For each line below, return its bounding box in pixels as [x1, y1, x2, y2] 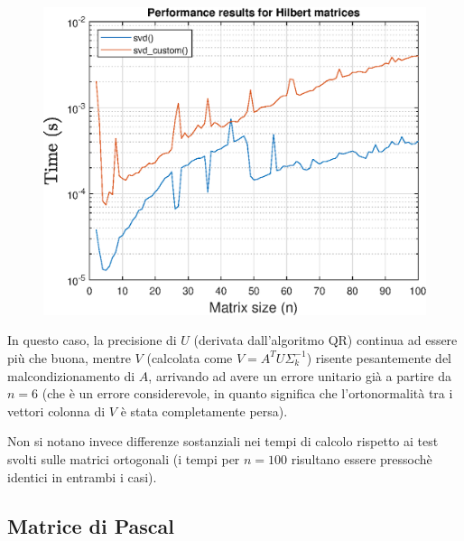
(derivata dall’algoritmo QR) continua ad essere [193, 331, 458, 350]
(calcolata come [146, 348, 233, 367]
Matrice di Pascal [7, 511, 174, 539]
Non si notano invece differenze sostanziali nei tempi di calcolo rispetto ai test [7, 432, 439, 451]
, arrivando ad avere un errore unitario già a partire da [148, 366, 451, 385]
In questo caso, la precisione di [7, 331, 177, 350]
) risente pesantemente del [306, 348, 452, 367]
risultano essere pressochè [291, 449, 432, 468]
